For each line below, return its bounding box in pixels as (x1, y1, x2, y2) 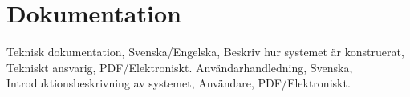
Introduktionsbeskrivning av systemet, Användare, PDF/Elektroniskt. (6, 75, 351, 91)
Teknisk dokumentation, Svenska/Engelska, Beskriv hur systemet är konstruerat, (6, 43, 404, 60)
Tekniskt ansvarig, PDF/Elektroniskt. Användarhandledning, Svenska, (6, 59, 353, 75)
